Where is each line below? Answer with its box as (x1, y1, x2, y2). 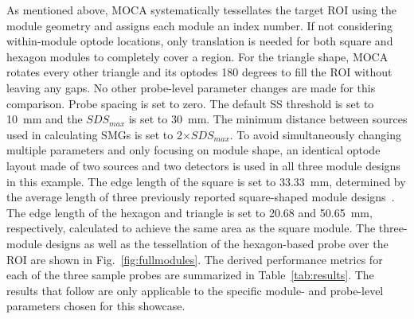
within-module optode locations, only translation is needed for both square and (6, 33, 393, 49)
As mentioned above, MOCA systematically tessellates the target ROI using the (6, 2, 396, 18)
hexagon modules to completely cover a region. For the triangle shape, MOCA (6, 48, 389, 64)
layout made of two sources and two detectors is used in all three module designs (6, 157, 400, 173)
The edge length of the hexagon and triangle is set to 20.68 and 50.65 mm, (6, 204, 373, 220)
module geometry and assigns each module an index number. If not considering (6, 17, 393, 33)
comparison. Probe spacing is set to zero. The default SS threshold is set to (6, 95, 374, 111)
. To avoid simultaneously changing (229, 126, 402, 142)
